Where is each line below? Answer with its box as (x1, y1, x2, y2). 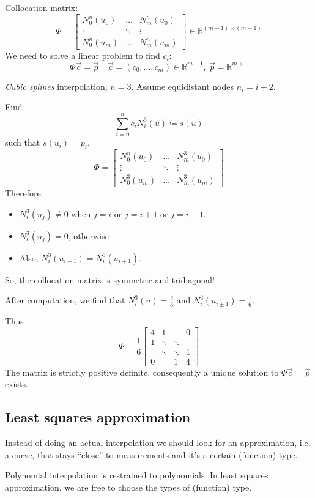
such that (5, 136, 40, 149)
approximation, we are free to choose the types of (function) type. (5, 481, 252, 494)
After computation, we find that (5, 294, 125, 307)
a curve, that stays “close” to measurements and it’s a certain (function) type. (5, 448, 298, 461)
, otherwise (68, 229, 109, 242)
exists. (5, 377, 28, 390)
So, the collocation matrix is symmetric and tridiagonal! (5, 273, 215, 286)
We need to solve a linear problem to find (5, 48, 160, 61)
